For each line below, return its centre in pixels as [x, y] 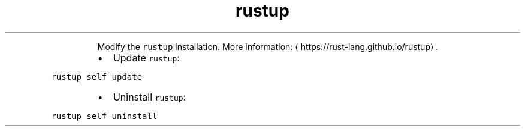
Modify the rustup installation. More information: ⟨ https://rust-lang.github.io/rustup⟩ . [268, 46]
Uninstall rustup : [150, 97]
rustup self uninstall [104, 116]
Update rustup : [146, 57]
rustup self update [97, 77]
